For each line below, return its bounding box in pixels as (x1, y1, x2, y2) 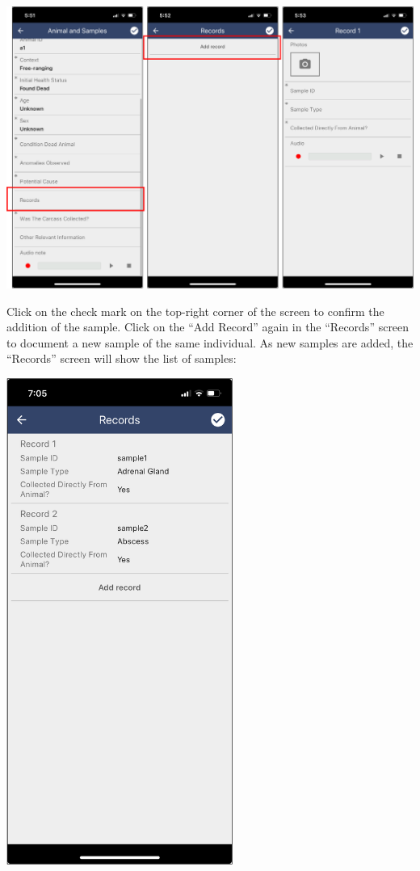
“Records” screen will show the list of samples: (6, 350, 237, 367)
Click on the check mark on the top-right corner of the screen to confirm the (6, 302, 384, 319)
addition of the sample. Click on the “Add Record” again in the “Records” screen (6, 318, 409, 335)
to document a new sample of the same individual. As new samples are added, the (6, 334, 414, 351)
